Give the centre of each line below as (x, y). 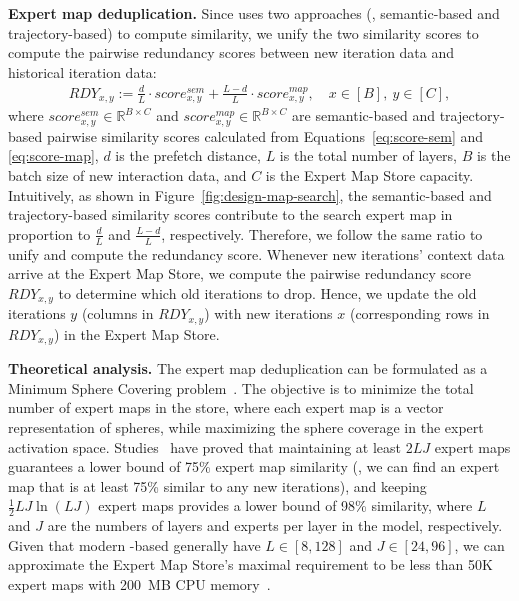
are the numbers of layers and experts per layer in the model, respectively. (275, 525)
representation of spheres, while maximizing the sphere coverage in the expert (246, 426)
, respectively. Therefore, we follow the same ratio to (322, 233)
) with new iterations (268, 313)
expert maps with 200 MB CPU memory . (139, 583)
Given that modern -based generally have (134, 544)
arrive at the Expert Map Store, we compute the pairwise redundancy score (240, 273)
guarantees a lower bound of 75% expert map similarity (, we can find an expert (254, 466)
